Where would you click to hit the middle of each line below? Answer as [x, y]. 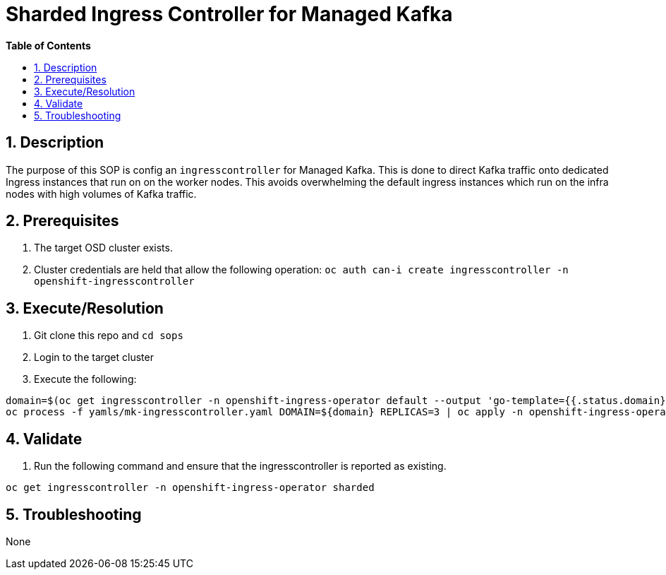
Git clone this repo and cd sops [109, 336]
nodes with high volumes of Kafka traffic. [101, 194]
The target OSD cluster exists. [103, 248]
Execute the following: [85, 379]
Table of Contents [48, 45]
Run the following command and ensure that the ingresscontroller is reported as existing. [240, 466]
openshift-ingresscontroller [114, 281]
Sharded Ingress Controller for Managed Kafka [229, 14]
